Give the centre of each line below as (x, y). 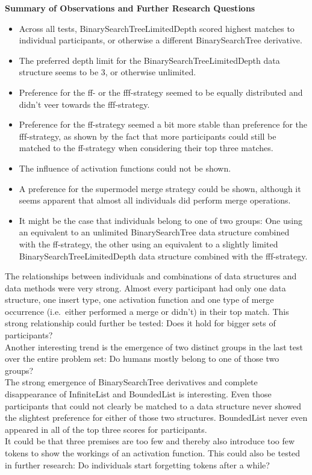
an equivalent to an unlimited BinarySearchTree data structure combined (154, 232)
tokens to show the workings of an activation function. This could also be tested (153, 453)
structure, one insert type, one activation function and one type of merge (139, 300)
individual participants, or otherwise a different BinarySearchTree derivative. (161, 40)
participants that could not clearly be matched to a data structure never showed (153, 405)
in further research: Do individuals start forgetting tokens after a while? (137, 464)
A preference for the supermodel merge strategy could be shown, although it (160, 188)
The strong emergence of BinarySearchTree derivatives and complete (131, 382)
